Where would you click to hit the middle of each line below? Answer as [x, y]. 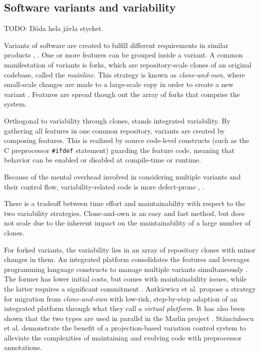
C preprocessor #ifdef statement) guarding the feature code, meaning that [119, 150]
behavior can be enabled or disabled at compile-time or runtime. [103, 160]
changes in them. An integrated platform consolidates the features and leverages [127, 259]
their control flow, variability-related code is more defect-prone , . [104, 186]
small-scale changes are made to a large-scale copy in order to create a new [119, 84]
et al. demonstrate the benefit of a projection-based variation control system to [125, 328]
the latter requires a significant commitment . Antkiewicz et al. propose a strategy [130, 288]
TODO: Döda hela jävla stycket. [54, 28]
